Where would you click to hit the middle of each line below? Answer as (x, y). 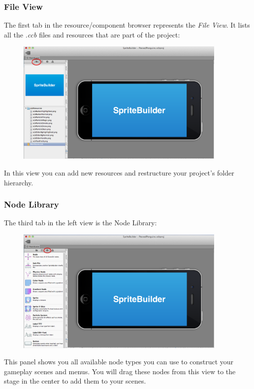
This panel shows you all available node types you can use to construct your (119, 362)
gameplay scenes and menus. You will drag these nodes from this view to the (120, 371)
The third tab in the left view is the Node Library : (80, 223)
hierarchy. (19, 182)
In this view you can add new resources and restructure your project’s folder (119, 173)
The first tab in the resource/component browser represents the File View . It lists (127, 25)
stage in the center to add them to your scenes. (75, 381)
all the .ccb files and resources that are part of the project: (92, 34)
